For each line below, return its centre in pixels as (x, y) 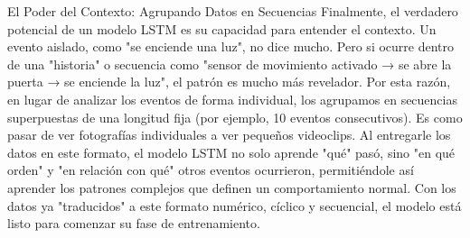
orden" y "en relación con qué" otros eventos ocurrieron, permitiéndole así (211, 170)
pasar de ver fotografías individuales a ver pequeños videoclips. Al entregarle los (229, 135)
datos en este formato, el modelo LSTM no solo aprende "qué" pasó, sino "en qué (231, 152)
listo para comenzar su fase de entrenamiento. (134, 223)
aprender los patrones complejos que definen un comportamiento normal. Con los (232, 187)
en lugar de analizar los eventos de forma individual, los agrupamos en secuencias (232, 99)
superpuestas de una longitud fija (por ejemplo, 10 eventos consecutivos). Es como (235, 117)
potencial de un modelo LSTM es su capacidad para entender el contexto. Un (222, 28)
